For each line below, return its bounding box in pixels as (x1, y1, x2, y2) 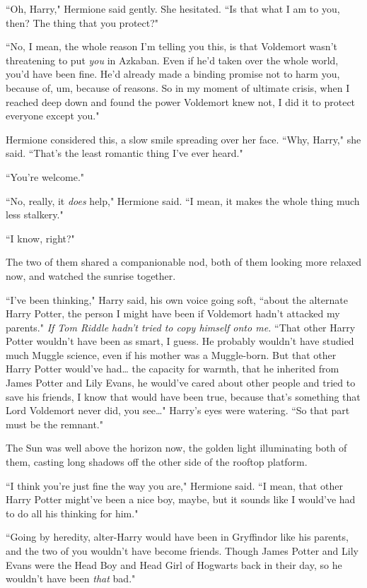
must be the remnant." (6, 416, 103, 431)
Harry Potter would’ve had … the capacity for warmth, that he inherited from (6, 361, 339, 376)
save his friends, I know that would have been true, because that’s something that (6, 389, 361, 404)
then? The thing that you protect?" (6, 15, 159, 30)
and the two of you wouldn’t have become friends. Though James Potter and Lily (6, 543, 359, 558)
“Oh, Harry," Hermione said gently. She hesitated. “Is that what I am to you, (6, 1, 340, 16)
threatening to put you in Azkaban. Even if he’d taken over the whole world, (6, 52, 339, 67)
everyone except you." (6, 108, 100, 123)
